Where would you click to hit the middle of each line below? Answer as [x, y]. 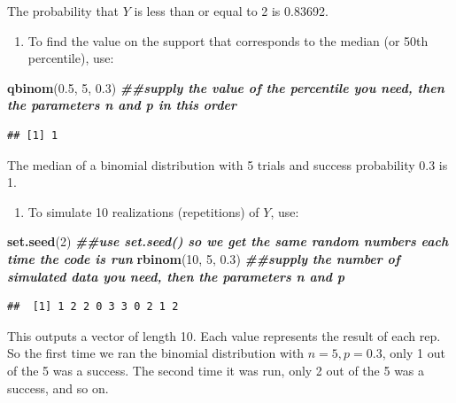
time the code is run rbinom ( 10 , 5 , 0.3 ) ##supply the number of [204, 258]
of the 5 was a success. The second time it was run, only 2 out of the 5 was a [216, 370]
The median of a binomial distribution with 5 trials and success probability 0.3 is [228, 164]
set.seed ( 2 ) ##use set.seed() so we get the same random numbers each [228, 241]
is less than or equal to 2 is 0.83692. [231, 11]
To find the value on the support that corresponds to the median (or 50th [228, 40]
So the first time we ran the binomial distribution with [156, 353]
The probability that [63, 11]
